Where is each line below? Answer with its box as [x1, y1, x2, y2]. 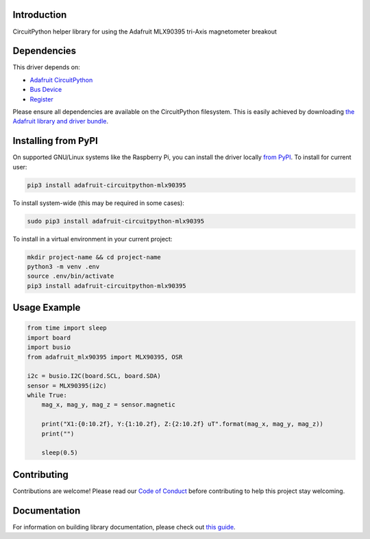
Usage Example [12, 302, 81, 313]
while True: [27, 392, 68, 399]
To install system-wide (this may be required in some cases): [12, 199, 185, 207]
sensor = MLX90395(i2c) [27, 381, 108, 390]
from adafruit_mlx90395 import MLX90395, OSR [27, 353, 183, 361]
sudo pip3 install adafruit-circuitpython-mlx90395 [27, 217, 205, 225]
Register [29, 95, 54, 103]
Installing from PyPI [12, 135, 99, 147]
